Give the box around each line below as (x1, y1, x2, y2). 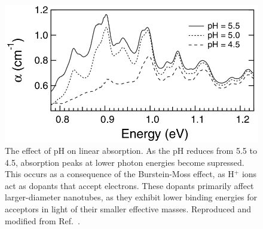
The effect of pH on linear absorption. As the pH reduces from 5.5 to (5, 144, 257, 157)
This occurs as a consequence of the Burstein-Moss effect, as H (5, 168, 234, 180)
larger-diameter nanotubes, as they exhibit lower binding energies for (5, 191, 258, 203)
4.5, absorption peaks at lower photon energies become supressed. (5, 156, 244, 168)
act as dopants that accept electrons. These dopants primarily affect (5, 179, 254, 191)
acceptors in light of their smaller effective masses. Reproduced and (5, 203, 252, 215)
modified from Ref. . (5, 214, 80, 227)
